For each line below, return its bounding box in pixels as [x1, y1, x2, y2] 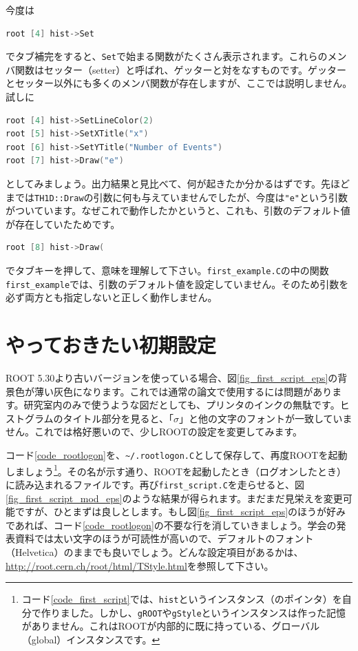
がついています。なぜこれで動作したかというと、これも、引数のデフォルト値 [6, 203, 350, 218]
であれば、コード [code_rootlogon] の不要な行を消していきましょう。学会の [6, 517, 337, 532]
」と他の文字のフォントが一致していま [179, 411, 352, 425]
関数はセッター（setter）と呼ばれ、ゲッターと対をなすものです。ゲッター [14, 62, 347, 76]
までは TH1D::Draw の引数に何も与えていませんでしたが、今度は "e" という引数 [6, 189, 348, 204]
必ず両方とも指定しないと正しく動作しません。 [6, 290, 218, 304]
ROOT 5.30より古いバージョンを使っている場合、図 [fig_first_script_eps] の [6, 371, 338, 385]
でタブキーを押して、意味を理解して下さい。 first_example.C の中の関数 [6, 263, 329, 278]
